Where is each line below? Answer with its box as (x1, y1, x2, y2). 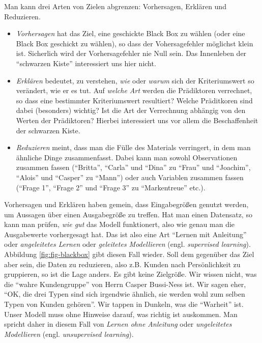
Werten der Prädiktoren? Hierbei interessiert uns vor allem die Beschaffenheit (16, 115, 258, 125)
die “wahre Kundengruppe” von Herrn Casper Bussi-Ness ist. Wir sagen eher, (4, 278, 246, 289)
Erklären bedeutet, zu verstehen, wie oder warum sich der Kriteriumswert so (16, 75, 254, 85)
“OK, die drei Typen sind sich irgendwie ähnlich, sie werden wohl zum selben (4, 289, 245, 299)
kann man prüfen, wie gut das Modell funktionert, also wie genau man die (4, 219, 235, 230)
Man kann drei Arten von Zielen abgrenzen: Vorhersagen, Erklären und (4, 1, 226, 11)
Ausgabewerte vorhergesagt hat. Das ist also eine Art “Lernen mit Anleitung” (4, 228, 247, 239)
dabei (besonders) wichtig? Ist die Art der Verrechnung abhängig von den (16, 105, 246, 116)
